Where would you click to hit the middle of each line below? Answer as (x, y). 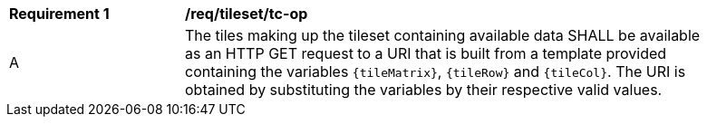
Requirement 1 (59, 14)
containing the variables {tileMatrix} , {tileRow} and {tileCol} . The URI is (436, 72)
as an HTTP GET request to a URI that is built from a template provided (426, 53)
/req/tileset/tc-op (247, 14)
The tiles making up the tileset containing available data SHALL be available (443, 35)
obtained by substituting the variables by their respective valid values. (424, 90)
